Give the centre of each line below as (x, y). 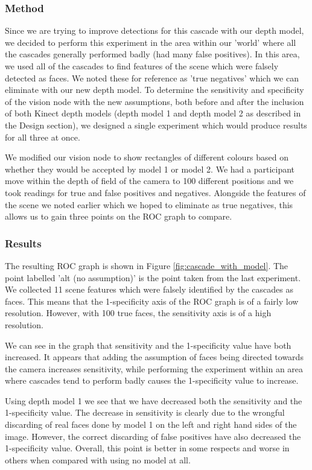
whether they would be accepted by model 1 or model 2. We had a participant (150, 169)
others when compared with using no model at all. (98, 459)
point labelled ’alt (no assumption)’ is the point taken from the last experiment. (153, 277)
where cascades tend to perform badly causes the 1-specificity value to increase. (152, 380)
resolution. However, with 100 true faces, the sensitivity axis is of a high (138, 313)
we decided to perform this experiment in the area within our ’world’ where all (151, 42)
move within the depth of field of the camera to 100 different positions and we (149, 181)
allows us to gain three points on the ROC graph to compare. (119, 216)
